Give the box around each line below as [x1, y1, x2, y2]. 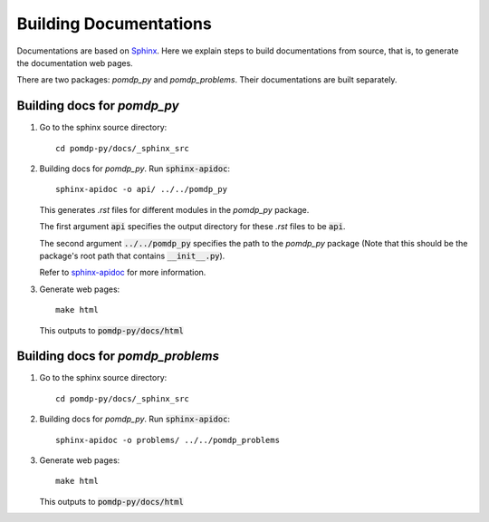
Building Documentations [16, 14, 212, 34]
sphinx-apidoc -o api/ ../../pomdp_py [55, 184, 228, 195]
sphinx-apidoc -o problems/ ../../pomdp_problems [55, 435, 281, 445]
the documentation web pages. [16, 57, 133, 68]
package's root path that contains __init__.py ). [39, 250, 225, 261]
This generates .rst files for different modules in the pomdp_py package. [39, 204, 310, 215]
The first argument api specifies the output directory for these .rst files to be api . [39, 221, 346, 232]
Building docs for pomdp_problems [16, 349, 220, 364]
